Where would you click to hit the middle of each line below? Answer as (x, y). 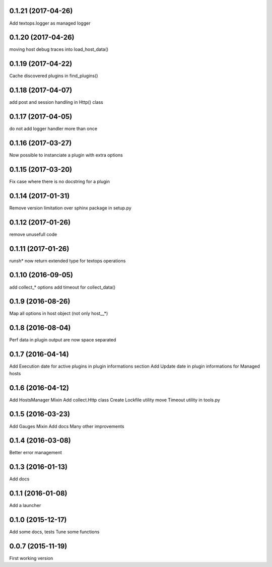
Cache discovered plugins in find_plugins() (54, 76)
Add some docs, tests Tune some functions (54, 532)
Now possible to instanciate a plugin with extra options (66, 155)
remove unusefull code (33, 234)
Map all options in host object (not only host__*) (59, 313)
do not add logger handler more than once (53, 129)
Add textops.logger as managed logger (50, 23)
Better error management (36, 453)
